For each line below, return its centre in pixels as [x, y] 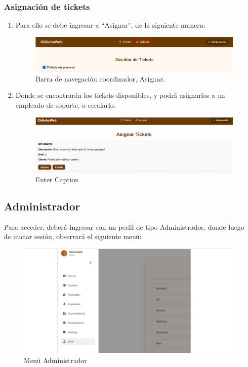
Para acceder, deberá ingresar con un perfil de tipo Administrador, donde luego [124, 226]
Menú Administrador [55, 360]
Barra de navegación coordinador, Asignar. [100, 78]
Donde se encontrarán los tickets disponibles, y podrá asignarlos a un [120, 95]
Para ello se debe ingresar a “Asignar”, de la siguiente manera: [110, 25]
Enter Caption [57, 179]
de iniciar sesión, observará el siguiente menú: [73, 236]
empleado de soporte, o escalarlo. [65, 105]
